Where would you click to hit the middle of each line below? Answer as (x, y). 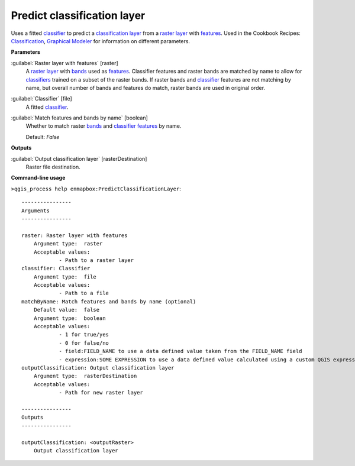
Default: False (43, 137)
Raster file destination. (53, 167)
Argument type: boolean (70, 318)
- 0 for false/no (84, 343)
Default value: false (67, 310)
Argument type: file (65, 277)
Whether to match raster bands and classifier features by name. (104, 126)
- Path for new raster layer (101, 393)
